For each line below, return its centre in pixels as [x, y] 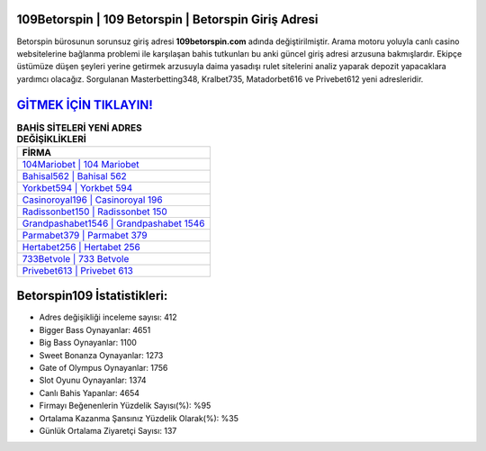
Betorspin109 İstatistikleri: [92, 296]
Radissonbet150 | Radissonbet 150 [95, 212]
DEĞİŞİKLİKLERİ [52, 139]
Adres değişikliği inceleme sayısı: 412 [108, 317]
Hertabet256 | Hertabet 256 [81, 247]
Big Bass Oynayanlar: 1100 [88, 343]
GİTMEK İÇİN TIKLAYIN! [85, 105]
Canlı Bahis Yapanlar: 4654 [89, 392]
